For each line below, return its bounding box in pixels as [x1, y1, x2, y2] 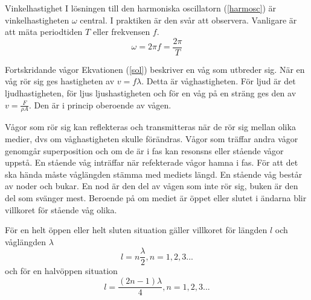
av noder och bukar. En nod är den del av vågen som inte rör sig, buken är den [5, 180, 298, 192]
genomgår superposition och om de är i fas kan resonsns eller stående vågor [5, 144, 284, 157]
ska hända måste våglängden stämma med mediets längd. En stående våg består [5, 167, 303, 180]
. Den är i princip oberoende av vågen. [28, 98, 172, 111]
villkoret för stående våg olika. [5, 203, 117, 216]
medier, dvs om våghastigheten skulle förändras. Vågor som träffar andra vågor [5, 133, 298, 145]
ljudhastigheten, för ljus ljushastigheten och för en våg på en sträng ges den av [5, 87, 297, 99]
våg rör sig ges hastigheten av [5, 75, 115, 87]
